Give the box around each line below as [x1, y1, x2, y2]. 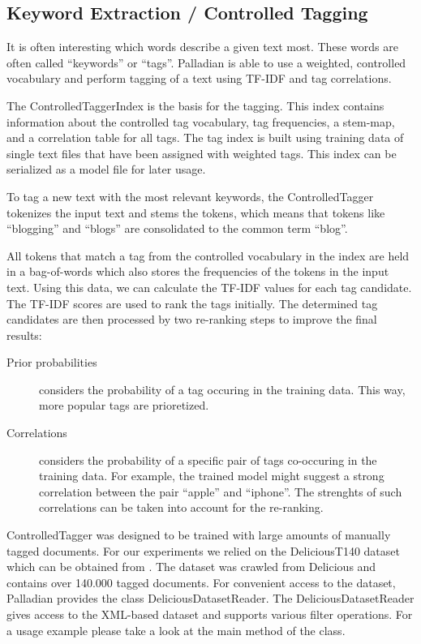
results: [6, 326, 42, 343]
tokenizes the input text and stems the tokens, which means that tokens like [6, 204, 385, 221]
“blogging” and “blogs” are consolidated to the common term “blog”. [6, 220, 348, 237]
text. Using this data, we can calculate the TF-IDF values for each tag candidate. [6, 278, 412, 295]
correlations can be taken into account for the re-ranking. [39, 499, 324, 516]
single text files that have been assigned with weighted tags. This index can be [6, 144, 397, 161]
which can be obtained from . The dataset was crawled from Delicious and [6, 558, 376, 575]
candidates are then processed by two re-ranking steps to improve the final [6, 311, 377, 328]
